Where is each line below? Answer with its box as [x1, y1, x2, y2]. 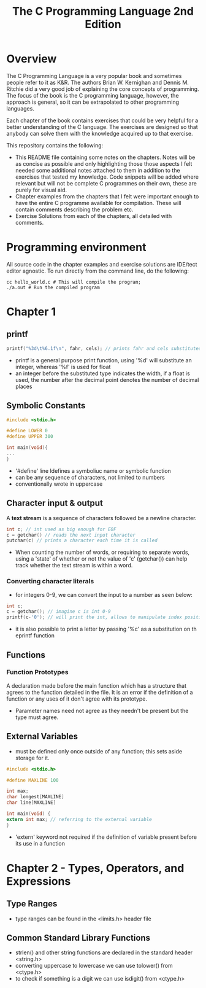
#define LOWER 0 [6, 428, 48, 434]
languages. [6, 104, 35, 112]
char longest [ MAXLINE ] [6, 794, 64, 800]
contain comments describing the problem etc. [15, 206, 134, 213]
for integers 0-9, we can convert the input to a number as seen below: [15, 591, 193, 598]
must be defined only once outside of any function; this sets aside [15, 747, 183, 755]
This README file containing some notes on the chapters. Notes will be [15, 154, 196, 161]
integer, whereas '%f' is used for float [15, 363, 111, 370]
